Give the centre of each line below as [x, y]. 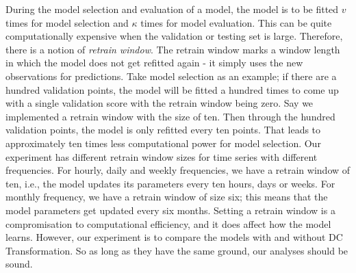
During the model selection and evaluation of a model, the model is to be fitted [172, 9]
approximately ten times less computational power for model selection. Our [163, 143]
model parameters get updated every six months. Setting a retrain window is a [170, 210]
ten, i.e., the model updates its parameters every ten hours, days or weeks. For [170, 183]
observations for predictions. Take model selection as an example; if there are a [171, 76]
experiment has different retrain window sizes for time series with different [162, 156]
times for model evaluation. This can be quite [236, 22]
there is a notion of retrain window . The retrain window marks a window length [173, 49]
